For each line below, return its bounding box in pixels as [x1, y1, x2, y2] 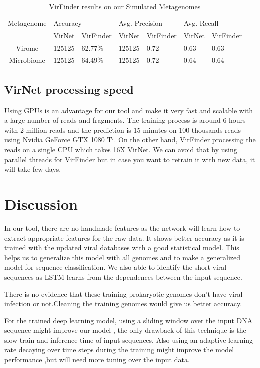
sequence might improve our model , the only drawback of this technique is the [4, 325, 246, 335]
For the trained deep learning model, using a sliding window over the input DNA [4, 315, 253, 325]
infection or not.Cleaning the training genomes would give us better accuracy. [4, 298, 242, 309]
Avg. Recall [183, 17, 219, 28]
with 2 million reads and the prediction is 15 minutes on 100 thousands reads [4, 124, 241, 135]
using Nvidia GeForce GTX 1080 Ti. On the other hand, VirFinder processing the [4, 134, 256, 145]
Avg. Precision [118, 17, 163, 28]
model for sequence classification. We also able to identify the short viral [4, 262, 227, 272]
